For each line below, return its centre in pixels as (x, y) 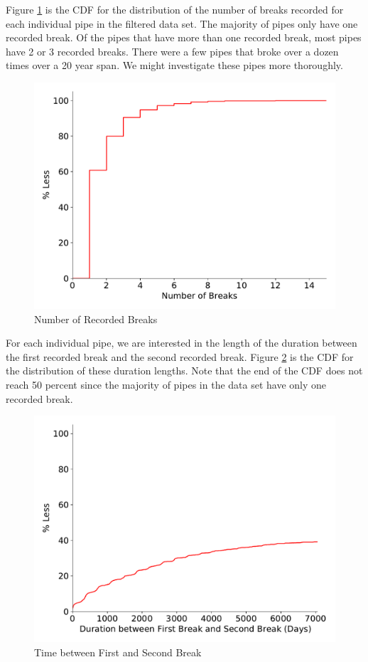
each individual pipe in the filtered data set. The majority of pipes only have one (182, 23)
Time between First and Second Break (118, 652)
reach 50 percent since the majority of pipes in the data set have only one (166, 384)
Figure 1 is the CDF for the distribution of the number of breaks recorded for (175, 9)
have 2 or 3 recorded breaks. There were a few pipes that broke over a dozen (172, 51)
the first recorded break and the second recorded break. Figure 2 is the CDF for (180, 356)
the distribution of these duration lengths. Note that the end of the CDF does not (184, 371)
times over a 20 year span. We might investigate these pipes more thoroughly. (174, 65)
